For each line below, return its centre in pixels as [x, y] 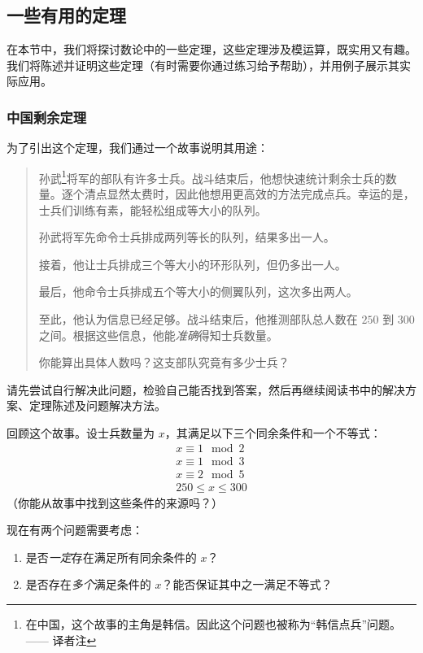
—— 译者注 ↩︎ [61, 640]
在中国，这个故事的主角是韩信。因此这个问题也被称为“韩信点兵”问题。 [214, 624]
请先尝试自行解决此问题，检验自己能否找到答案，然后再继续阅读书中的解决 [206, 389]
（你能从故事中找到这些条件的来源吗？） [115, 502]
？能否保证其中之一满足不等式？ [247, 584]
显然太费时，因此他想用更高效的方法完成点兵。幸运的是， [261, 194]
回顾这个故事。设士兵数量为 [81, 432]
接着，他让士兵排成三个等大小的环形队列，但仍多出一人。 [192, 264]
